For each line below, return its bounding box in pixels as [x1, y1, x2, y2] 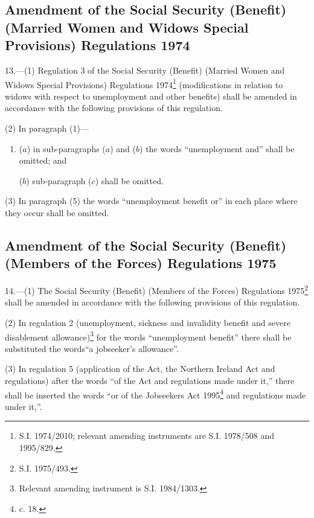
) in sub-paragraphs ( [27, 142, 106, 155]
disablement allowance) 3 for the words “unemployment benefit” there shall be [5, 328, 292, 343]
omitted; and [19, 154, 67, 167]
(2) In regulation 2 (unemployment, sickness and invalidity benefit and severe [5, 316, 290, 329]
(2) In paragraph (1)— [5, 122, 89, 135]
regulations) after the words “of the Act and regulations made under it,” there [5, 374, 295, 387]
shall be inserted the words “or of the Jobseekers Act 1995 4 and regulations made [5, 386, 306, 401]
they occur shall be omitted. [5, 206, 109, 219]
